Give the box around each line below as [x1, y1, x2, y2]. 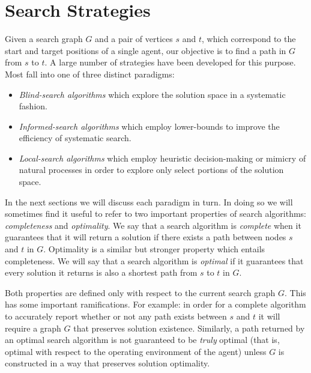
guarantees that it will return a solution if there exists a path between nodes [5, 231, 286, 243]
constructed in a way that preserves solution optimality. [5, 357, 210, 369]
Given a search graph [5, 32, 83, 45]
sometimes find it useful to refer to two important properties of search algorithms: [5, 207, 306, 220]
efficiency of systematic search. [19, 132, 131, 144]
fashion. [19, 100, 47, 112]
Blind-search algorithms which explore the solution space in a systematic [19, 88, 286, 100]
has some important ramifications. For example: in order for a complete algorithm [5, 298, 306, 311]
